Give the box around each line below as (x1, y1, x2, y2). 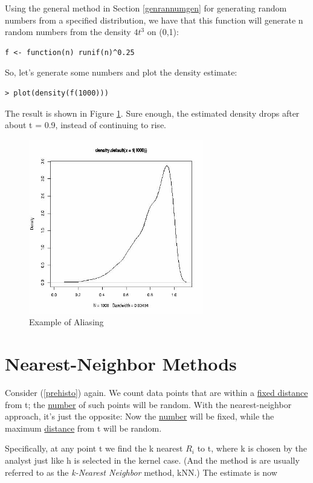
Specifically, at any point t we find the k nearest (5, 442, 183, 455)
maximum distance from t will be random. (5, 421, 162, 434)
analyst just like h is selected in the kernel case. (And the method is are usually (5, 454, 300, 467)
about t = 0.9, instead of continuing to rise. (5, 118, 166, 131)
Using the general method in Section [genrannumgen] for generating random (5, 2, 287, 14)
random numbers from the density (5, 25, 131, 38)
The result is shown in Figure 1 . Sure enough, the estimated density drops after (5, 106, 300, 119)
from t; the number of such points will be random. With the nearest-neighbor (5, 398, 292, 410)
